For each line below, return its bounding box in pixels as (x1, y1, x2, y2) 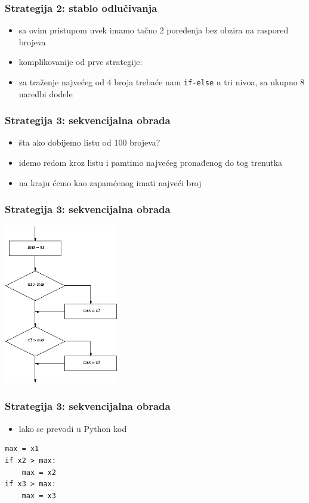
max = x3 (21, 491, 56, 500)
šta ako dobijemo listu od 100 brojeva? (18, 136, 160, 149)
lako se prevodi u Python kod (18, 422, 127, 434)
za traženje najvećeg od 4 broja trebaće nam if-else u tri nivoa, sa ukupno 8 (18, 76, 305, 88)
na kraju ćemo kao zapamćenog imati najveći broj (18, 176, 202, 189)
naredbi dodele (18, 87, 73, 100)
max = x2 (21, 468, 56, 477)
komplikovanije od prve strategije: (18, 55, 143, 68)
